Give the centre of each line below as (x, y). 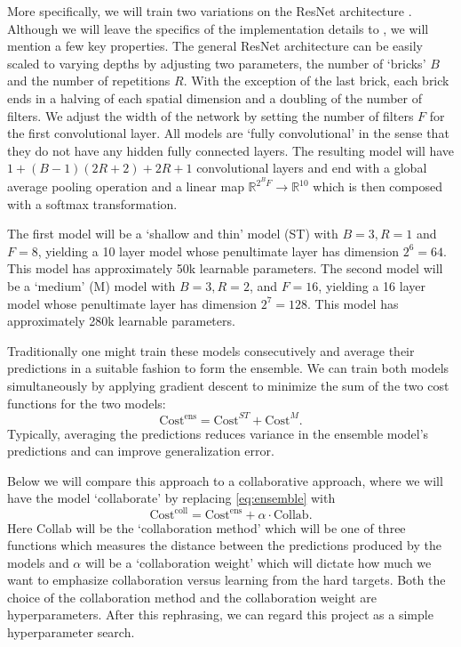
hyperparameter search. (71, 632)
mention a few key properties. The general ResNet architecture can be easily (215, 46)
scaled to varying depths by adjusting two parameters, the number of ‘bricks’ (217, 63)
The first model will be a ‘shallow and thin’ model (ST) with (173, 234)
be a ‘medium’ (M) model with (91, 285)
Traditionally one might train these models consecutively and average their (211, 350)
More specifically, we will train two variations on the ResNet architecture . (210, 11)
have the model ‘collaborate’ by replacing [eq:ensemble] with (171, 498)
